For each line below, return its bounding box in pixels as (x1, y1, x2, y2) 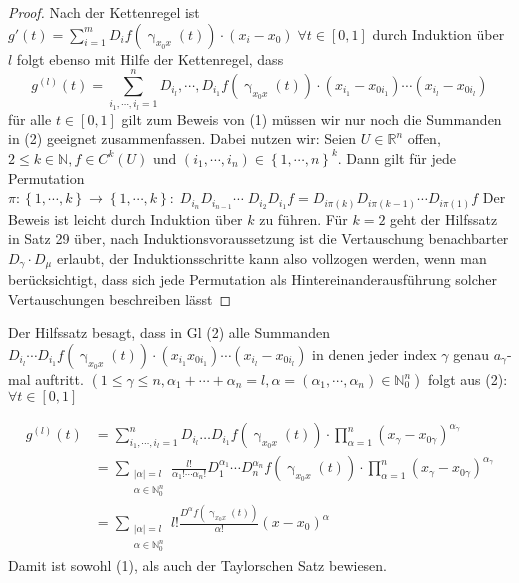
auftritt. (35, 369, 84, 390)
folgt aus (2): (428, 369, 508, 390)
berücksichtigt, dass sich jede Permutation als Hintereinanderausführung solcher (8, 269, 498, 290)
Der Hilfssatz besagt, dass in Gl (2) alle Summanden (8, 322, 330, 343)
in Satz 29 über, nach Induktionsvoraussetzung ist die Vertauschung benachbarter (8, 228, 509, 249)
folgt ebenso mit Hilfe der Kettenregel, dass (16, 48, 284, 69)
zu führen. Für (259, 208, 348, 229)
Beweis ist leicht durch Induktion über (8, 208, 243, 229)
